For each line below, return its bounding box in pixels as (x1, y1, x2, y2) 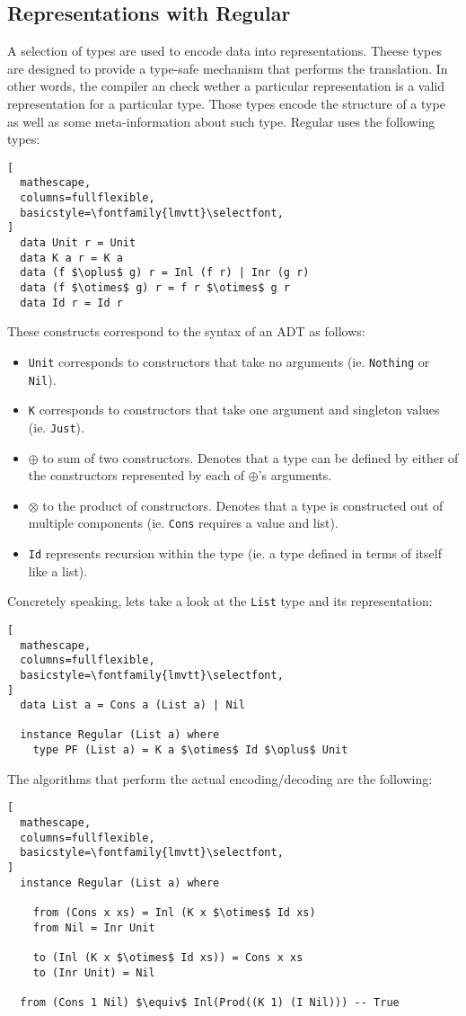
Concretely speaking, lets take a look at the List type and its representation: (7, 592, 433, 610)
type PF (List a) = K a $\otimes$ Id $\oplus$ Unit (32, 744, 348, 757)
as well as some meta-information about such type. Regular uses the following (7, 111, 435, 130)
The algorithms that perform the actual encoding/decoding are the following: (7, 769, 433, 788)
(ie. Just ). (28, 417, 84, 436)
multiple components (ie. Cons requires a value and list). (28, 513, 339, 532)
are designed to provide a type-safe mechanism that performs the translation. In (7, 58, 448, 77)
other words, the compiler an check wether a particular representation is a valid (7, 76, 445, 95)
